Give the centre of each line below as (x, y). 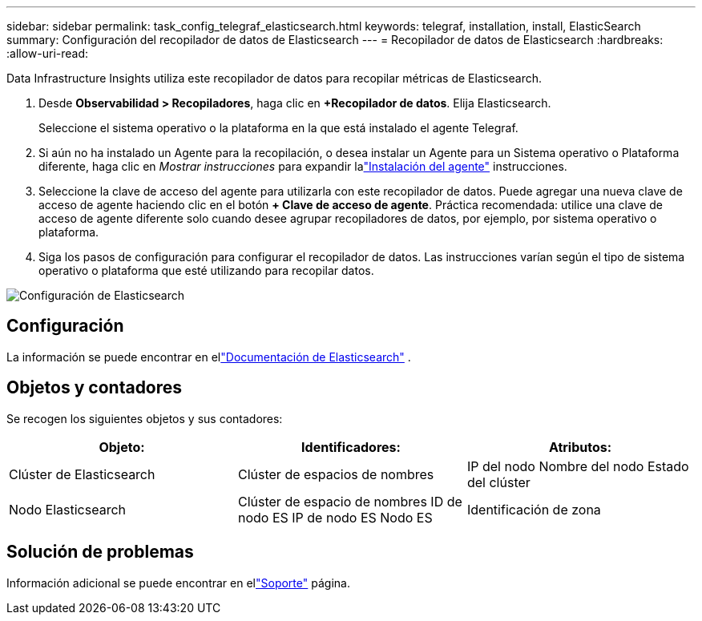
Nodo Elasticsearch (67, 509)
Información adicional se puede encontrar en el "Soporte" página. (178, 583)
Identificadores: (351, 447)
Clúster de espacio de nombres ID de (350, 501)
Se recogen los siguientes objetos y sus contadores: (145, 418)
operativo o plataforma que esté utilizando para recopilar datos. (206, 270)
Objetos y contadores (95, 388)
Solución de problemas (100, 552)
